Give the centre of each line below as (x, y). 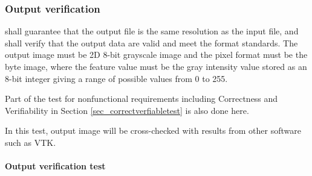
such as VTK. (31, 142)
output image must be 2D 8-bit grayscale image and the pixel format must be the (156, 55)
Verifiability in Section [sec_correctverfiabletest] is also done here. (127, 110)
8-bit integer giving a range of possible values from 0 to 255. (116, 78)
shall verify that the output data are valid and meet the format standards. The (151, 42)
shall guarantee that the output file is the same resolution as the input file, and (152, 31)
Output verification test (55, 166)
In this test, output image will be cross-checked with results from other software (153, 130)
